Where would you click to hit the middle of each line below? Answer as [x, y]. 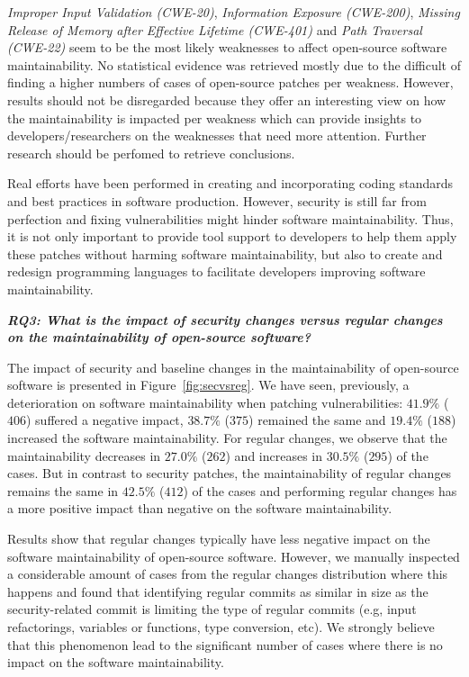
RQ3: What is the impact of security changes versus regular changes [225, 319]
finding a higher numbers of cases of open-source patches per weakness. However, [230, 82]
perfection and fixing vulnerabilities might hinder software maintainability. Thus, [230, 218]
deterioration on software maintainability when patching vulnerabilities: [205, 402]
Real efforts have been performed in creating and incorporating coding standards [230, 183]
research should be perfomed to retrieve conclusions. [151, 153]
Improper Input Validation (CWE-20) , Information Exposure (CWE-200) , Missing [234, 12]
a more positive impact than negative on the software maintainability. [200, 508]
